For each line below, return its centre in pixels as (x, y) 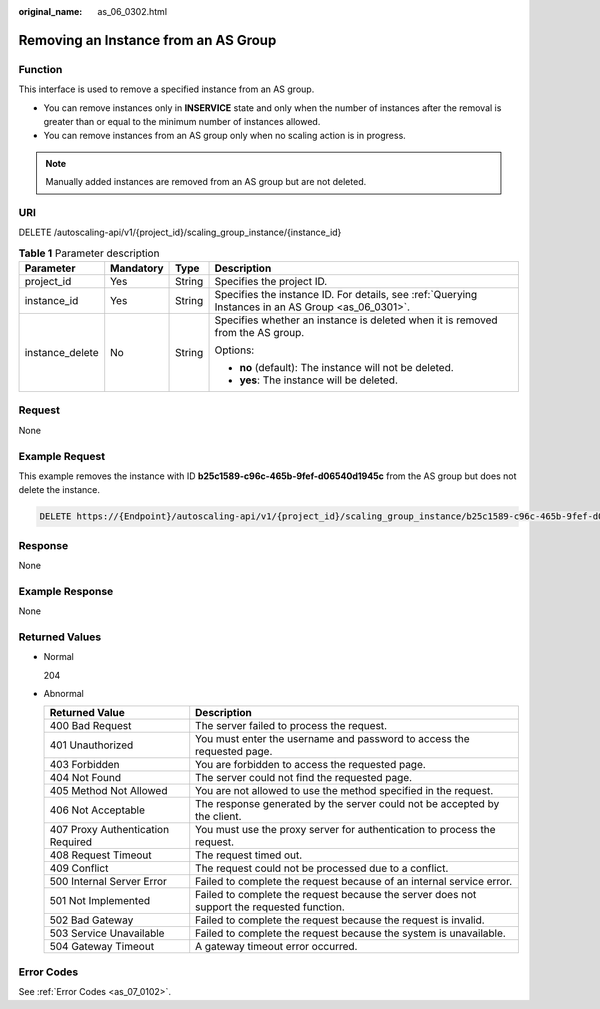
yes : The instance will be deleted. (319, 380)
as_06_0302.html (132, 11)
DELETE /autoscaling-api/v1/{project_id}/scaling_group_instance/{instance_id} (180, 232)
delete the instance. (59, 490)
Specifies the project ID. (271, 282)
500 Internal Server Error (108, 882)
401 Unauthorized (91, 745)
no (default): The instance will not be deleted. (346, 368)
